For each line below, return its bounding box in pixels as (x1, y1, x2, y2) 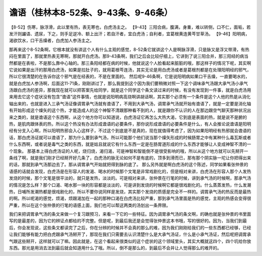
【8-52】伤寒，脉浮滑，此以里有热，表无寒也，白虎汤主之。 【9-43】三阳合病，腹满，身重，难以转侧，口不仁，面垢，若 (9, 24, 251, 30)
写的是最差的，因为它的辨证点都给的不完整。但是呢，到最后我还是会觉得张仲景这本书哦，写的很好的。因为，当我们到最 (9, 218, 247, 224)
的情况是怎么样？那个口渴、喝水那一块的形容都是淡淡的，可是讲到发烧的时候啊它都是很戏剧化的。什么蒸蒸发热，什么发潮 (9, 182, 251, 188)
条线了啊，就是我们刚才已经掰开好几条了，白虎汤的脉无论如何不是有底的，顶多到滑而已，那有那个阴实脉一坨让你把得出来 (9, 155, 251, 161)
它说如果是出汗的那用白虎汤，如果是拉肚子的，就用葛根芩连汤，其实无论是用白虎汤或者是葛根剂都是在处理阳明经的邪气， (9, 67, 251, 73)
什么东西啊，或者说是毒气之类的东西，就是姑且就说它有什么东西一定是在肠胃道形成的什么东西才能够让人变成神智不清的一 (9, 141, 251, 147)
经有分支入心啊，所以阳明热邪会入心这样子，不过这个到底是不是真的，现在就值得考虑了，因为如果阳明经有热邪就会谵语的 (9, 128, 251, 134)
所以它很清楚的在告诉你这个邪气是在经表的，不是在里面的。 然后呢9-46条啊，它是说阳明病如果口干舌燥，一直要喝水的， (9, 74, 250, 79)
